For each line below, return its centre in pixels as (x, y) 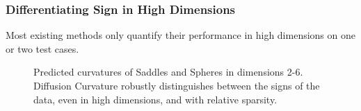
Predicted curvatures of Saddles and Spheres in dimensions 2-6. (168, 72)
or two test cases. (42, 48)
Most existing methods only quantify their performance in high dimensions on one (180, 35)
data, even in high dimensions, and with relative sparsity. (155, 99)
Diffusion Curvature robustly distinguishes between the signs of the (177, 85)
